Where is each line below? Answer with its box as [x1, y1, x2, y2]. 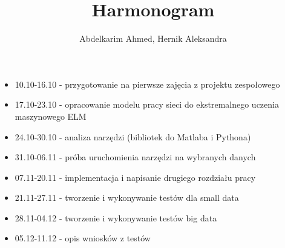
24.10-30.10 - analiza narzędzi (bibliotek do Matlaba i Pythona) [15, 130, 251, 143]
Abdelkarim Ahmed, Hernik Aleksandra [79, 32, 227, 45]
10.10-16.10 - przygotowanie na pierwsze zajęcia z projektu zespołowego [15, 77, 280, 90]
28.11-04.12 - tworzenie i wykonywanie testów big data [15, 211, 217, 224]
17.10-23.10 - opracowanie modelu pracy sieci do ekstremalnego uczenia [15, 98, 279, 111]
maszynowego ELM [15, 109, 87, 122]
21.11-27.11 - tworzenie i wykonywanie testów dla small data [15, 191, 239, 204]
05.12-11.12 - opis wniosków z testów [15, 232, 151, 244]
